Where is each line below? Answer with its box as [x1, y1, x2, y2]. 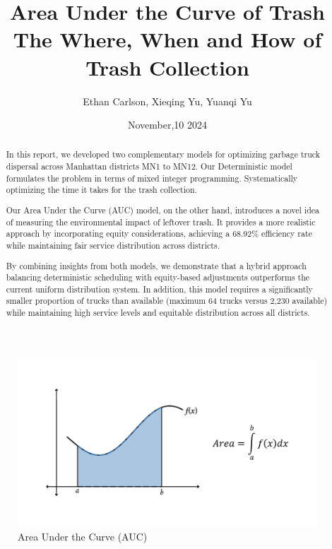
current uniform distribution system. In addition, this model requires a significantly [6, 283, 313, 295]
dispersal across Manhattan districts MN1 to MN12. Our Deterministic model [6, 160, 292, 172]
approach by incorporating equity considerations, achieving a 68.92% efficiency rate [6, 228, 312, 240]
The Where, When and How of [13, 25, 322, 54]
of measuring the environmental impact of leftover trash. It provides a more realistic [6, 216, 316, 228]
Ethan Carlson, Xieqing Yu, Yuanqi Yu [83, 93, 252, 108]
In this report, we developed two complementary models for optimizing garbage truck [6, 148, 321, 160]
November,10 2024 [127, 117, 208, 132]
